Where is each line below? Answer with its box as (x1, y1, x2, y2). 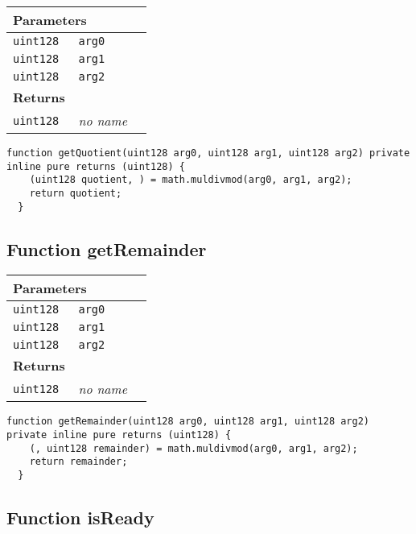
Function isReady (6, 505, 154, 530)
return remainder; (29, 456, 128, 468)
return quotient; (29, 187, 122, 199)
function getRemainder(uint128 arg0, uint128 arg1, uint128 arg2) (6, 416, 370, 428)
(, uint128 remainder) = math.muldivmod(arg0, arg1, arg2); (29, 442, 358, 454)
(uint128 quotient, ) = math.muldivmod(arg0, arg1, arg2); (29, 174, 352, 186)
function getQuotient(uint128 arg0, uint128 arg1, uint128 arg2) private (6, 147, 410, 159)
